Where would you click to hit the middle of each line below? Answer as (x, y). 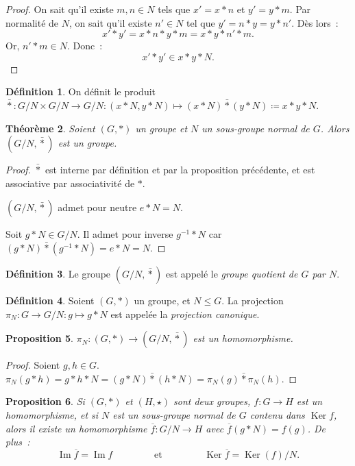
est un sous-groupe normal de (174, 414)
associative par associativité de (70, 183)
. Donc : (85, 46)
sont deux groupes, (212, 401)
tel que (201, 22)
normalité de (32, 22)
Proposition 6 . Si (45, 401)
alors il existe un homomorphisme (76, 428)
